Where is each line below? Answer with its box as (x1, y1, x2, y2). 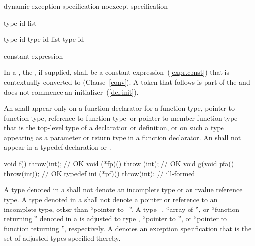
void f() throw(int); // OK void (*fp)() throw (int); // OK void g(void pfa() (4, 158, 234, 169)
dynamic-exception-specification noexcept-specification (4, 1, 168, 11)
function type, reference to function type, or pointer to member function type (4, 112, 238, 123)
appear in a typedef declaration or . (4, 141, 111, 152)
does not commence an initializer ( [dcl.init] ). (4, 86, 139, 97)
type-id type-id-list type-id (4, 34, 84, 44)
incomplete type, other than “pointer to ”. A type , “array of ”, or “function (4, 204, 240, 214)
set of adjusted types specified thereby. (4, 233, 121, 243)
